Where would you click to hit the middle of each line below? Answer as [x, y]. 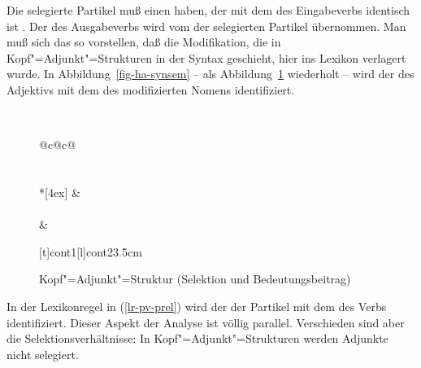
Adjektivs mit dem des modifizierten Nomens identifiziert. [151, 89]
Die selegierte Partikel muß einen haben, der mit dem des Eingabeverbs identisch [208, 10]
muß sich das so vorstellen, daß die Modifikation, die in [144, 42]
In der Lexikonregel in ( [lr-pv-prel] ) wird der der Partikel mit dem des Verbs [197, 306]
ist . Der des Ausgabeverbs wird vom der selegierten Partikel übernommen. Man [206, 26]
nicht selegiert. [43, 354]
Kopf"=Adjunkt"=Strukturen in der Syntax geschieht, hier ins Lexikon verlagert [206, 57]
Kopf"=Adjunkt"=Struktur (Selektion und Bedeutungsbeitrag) [195, 279]
